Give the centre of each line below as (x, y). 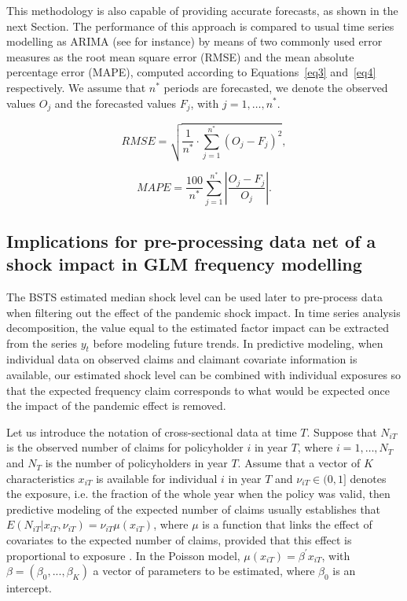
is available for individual (157, 478)
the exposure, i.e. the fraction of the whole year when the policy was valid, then (198, 494)
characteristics (40, 478)
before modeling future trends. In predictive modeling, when (238, 343)
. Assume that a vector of (299, 463)
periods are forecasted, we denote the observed (276, 87)
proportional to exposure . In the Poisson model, (123, 555)
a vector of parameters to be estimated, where (204, 571)
